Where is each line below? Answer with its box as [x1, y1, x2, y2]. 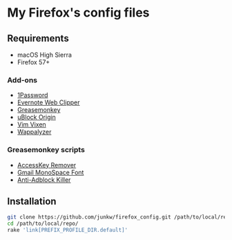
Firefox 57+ [17, 58, 50, 66]
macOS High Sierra [17, 50, 72, 59]
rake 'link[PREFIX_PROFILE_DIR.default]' [7, 227, 128, 234]
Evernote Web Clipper [17, 98, 81, 107]
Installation [7, 195, 57, 207]
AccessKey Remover [17, 160, 77, 169]
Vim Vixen [17, 120, 46, 129]
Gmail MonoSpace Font [17, 168, 84, 176]
